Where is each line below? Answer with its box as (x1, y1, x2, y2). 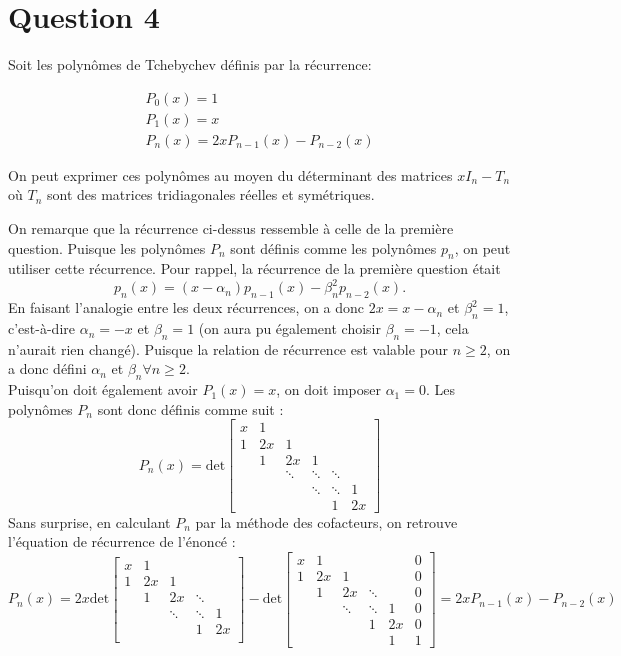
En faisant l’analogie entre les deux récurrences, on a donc (8, 297, 365, 318)
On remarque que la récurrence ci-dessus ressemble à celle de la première (8, 218, 454, 238)
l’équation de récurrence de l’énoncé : (8, 531, 236, 552)
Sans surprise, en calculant (8, 511, 171, 532)
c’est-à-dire (8, 318, 75, 339)
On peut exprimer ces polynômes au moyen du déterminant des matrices (8, 164, 453, 185)
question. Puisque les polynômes (8, 237, 206, 258)
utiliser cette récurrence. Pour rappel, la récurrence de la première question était (8, 258, 501, 279)
